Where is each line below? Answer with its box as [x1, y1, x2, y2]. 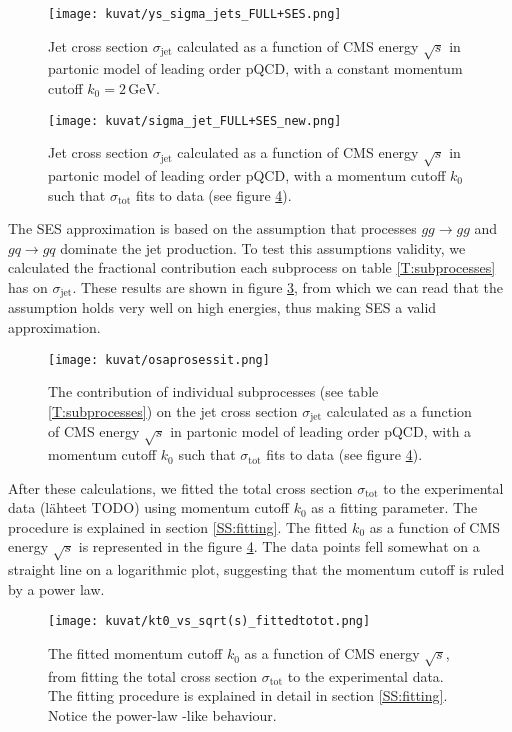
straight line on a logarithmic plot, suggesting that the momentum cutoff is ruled [8, 559, 505, 580]
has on [8, 277, 48, 297]
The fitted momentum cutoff [48, 643, 223, 664]
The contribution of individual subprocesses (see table [48, 381, 379, 402]
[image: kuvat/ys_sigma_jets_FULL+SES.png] [48, 7, 342, 21]
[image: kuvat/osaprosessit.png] [48, 352, 270, 367]
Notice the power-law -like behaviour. [48, 705, 277, 726]
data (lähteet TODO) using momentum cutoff [8, 497, 290, 518]
